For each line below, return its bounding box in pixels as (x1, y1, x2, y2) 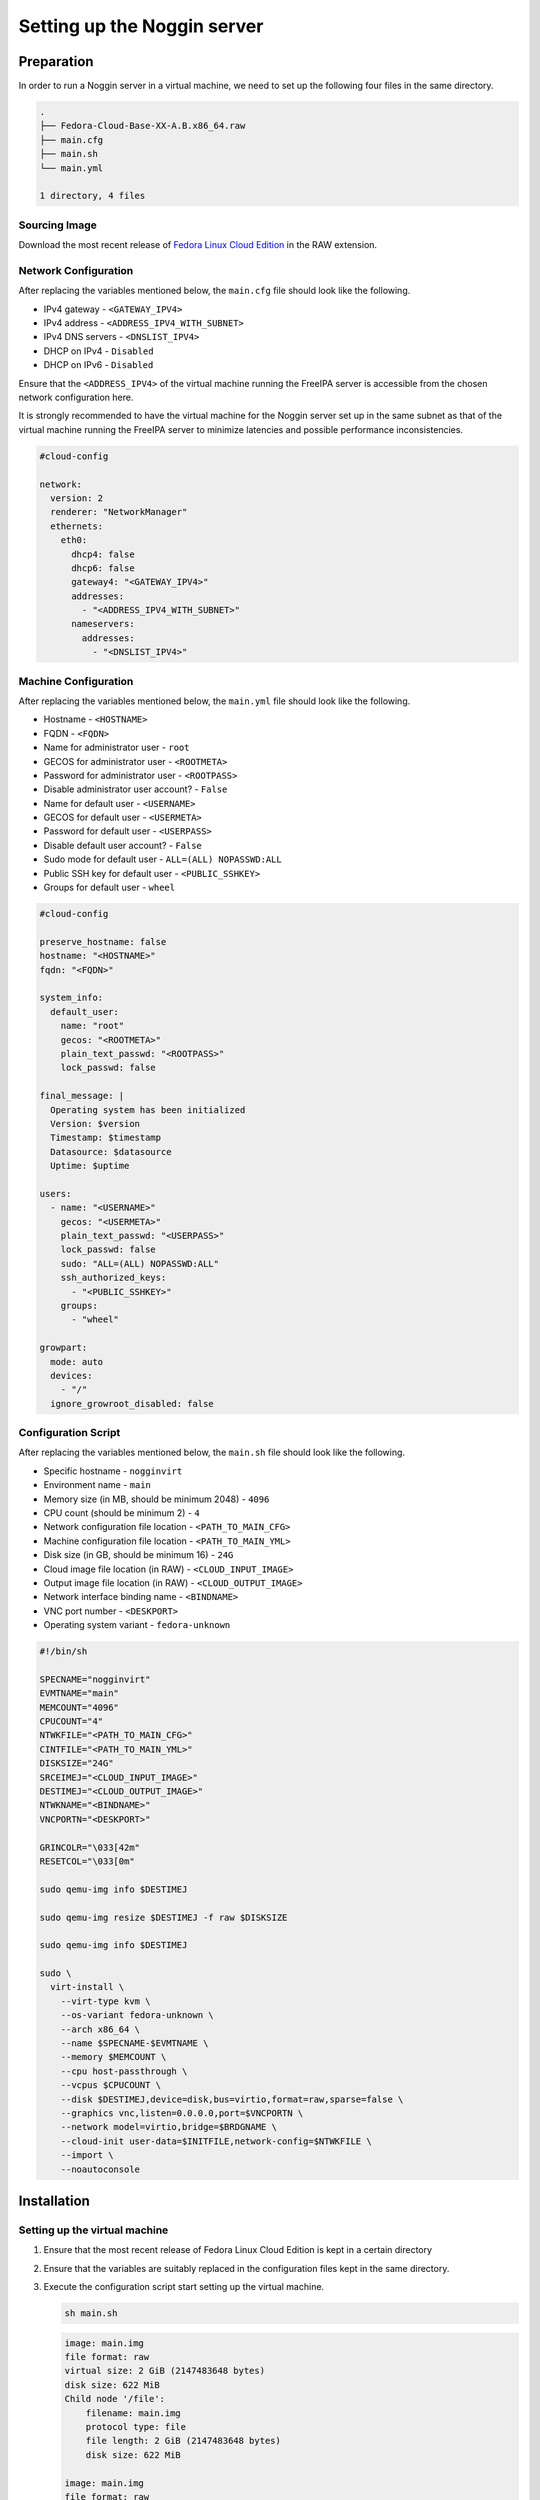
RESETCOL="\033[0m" (39, 1855, 135, 1867)
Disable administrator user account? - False (43, 783, 228, 795)
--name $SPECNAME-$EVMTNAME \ (60, 2038, 209, 2049)
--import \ (60, 2150, 114, 2161)
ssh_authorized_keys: (60, 1272, 167, 1284)
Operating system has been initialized (50, 1104, 246, 1115)
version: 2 (50, 492, 104, 504)
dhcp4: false (71, 548, 135, 560)
